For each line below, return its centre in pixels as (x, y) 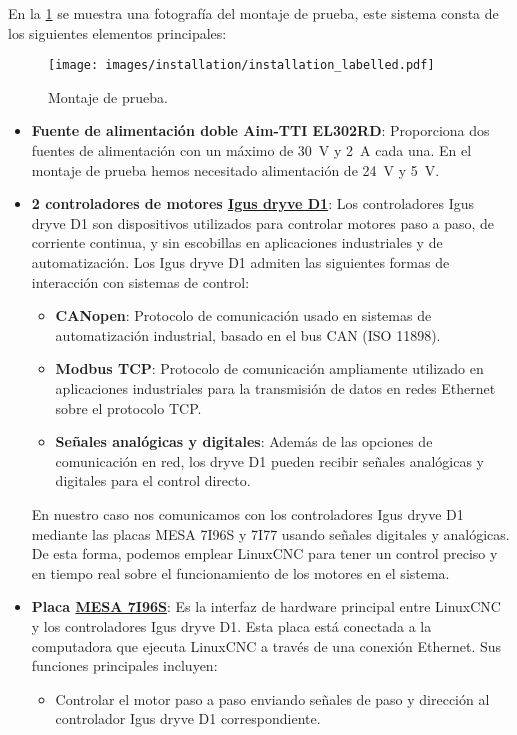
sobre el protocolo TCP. (128, 407)
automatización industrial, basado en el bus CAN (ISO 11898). (248, 334)
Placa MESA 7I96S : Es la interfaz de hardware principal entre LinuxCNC (266, 606)
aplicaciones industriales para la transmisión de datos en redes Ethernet (275, 387)
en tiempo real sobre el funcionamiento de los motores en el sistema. (240, 572)
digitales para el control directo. (153, 480)
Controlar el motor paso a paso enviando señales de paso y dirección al (272, 698)
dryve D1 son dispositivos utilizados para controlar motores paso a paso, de (263, 222)
